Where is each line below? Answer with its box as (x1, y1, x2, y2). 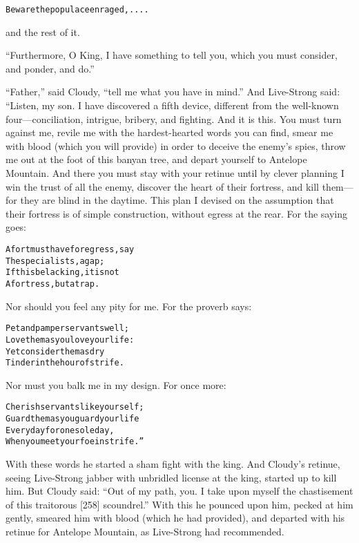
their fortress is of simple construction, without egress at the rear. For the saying (6, 206, 347, 220)
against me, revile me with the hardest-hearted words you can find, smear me (6, 125, 333, 140)
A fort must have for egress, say (6, 244, 135, 254)
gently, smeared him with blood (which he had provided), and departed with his (6, 511, 345, 525)
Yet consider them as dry (6, 346, 105, 356)
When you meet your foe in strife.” (6, 437, 144, 447)
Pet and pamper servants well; (6, 323, 129, 334)
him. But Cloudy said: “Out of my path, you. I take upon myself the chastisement (6, 484, 353, 498)
